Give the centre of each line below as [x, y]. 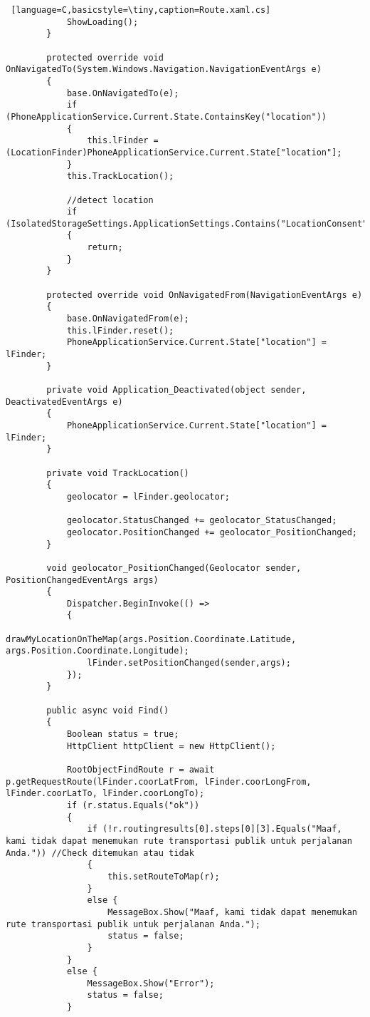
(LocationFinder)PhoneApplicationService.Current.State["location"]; [174, 152]
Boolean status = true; [123, 734]
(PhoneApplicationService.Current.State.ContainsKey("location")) [166, 117]
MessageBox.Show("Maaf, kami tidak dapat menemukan [232, 912]
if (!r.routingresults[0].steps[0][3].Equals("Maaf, [215, 829]
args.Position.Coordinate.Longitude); [97, 651]
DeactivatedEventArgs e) [64, 402]
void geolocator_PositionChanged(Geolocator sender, [174, 568]
